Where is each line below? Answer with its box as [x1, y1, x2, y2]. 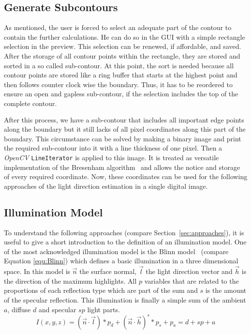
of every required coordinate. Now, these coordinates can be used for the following [4, 171, 248, 182]
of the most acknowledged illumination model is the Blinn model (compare [4, 246, 229, 256]
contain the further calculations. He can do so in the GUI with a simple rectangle [4, 31, 245, 42]
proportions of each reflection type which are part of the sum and [4, 285, 198, 295]
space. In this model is [4, 266, 71, 276]
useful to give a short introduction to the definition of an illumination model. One [4, 237, 247, 247]
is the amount [205, 285, 247, 295]
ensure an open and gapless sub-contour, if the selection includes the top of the [4, 89, 238, 99]
